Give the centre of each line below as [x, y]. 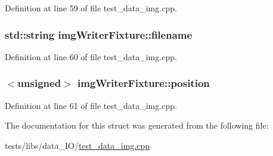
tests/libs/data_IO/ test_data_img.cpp [77, 145]
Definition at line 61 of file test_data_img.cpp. [91, 105]
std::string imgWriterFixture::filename [99, 34]
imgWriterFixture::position [143, 83]
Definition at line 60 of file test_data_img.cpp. [91, 56]
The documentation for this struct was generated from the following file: [137, 125]
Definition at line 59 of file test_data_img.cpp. [91, 8]
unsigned [39, 83]
